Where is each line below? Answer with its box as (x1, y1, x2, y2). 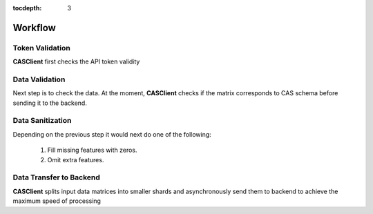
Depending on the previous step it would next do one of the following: (12, 130, 212, 138)
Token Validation (12, 43, 70, 52)
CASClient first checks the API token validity (12, 57, 140, 66)
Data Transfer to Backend (12, 173, 100, 182)
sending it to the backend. (12, 99, 88, 107)
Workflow (12, 21, 57, 34)
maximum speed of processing (12, 197, 102, 205)
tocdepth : (12, 4, 42, 12)
